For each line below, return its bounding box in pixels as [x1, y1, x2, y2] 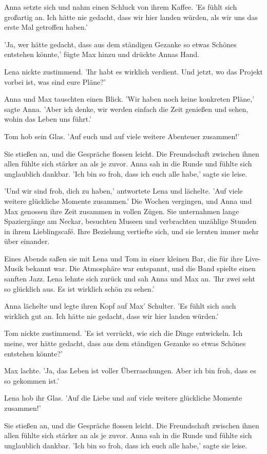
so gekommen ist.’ [4, 375, 60, 386]
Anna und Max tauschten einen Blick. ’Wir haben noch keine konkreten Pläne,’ [4, 93, 255, 104]
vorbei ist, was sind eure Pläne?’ [4, 76, 106, 87]
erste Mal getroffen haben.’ [4, 22, 88, 32]
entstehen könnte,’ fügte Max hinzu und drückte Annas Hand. [4, 49, 200, 60]
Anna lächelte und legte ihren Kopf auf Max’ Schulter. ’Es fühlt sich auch [4, 300, 236, 311]
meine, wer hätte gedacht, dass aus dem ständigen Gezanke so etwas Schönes [4, 338, 246, 349]
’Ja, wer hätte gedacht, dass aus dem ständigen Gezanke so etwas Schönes [4, 39, 237, 49]
